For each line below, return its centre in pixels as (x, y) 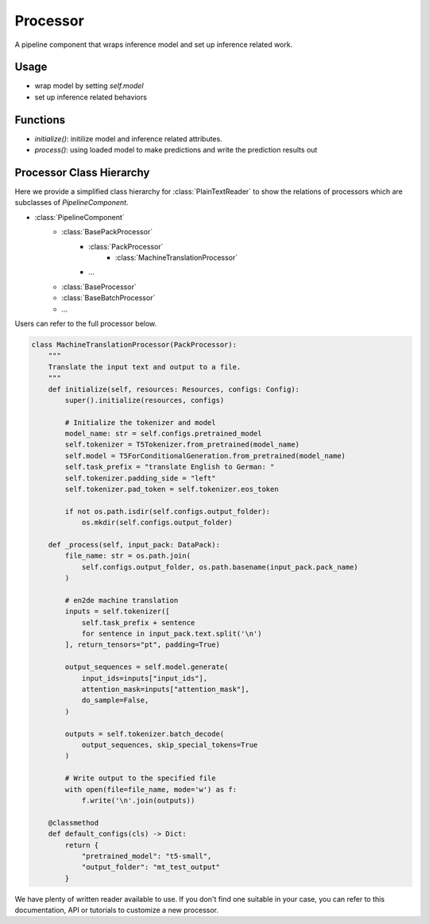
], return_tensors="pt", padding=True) (142, 645)
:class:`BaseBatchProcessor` (108, 298)
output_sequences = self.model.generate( (147, 667)
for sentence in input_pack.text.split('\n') (172, 634)
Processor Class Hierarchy (82, 172)
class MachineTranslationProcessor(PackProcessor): (134, 344)
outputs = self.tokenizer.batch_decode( (145, 734)
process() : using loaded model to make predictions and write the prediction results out (176, 150)
